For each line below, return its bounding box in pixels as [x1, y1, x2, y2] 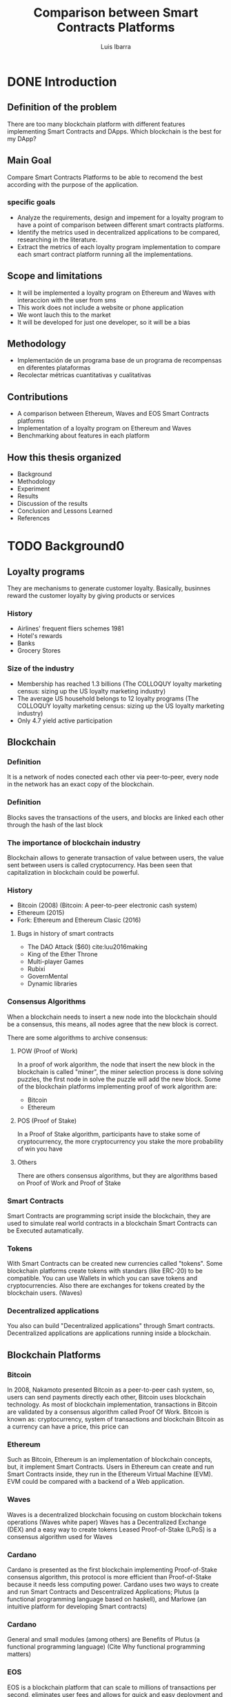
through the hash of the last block [7, 820, 103, 828]
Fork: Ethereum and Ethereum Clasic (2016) [17, 916, 141, 925]
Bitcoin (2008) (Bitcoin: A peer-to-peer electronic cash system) [17, 901, 198, 909]
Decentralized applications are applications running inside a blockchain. [7, 1329, 212, 1337]
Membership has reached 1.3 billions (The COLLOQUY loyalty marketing [17, 680, 222, 688]
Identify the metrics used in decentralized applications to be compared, [17, 228, 221, 236]
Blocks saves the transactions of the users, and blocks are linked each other [7, 813, 224, 822]
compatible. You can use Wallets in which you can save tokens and [7, 1274, 198, 1282]
